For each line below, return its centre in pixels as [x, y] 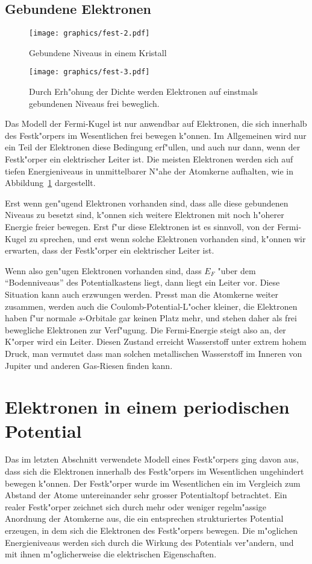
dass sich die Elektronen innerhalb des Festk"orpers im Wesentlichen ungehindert [154, 471]
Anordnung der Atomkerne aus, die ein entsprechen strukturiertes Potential [144, 518]
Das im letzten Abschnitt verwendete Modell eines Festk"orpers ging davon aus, [152, 459]
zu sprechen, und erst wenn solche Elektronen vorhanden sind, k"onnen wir [167, 238]
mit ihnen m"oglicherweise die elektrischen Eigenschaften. [111, 554]
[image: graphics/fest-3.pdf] [89, 72]
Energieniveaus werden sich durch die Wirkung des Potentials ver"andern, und [149, 542]
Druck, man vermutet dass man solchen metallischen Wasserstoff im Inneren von [154, 353]
